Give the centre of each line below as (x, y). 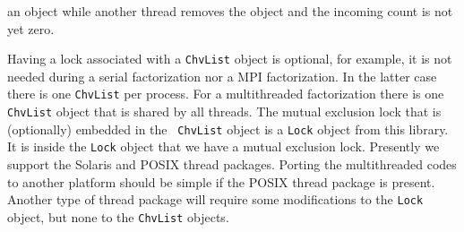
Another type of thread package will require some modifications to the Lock (215, 199)
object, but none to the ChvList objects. (118, 216)
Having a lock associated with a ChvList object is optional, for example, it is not (230, 59)
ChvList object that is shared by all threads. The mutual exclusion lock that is (224, 112)
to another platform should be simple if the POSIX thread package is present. (221, 181)
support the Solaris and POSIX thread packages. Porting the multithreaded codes (232, 164)
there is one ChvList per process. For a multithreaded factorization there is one (226, 94)
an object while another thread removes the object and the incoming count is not (230, 11)
